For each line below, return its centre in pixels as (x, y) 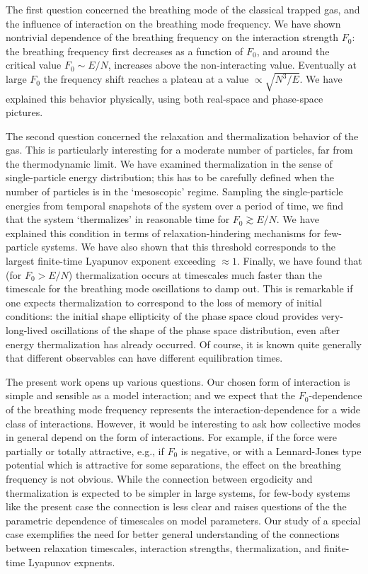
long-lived (27, 330)
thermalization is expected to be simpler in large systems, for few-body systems (178, 492)
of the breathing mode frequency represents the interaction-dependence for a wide (183, 409)
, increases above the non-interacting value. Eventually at (232, 65)
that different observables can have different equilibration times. (144, 358)
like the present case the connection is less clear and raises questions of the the (176, 506)
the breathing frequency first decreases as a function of (125, 51)
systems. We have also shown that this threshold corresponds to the (188, 247)
